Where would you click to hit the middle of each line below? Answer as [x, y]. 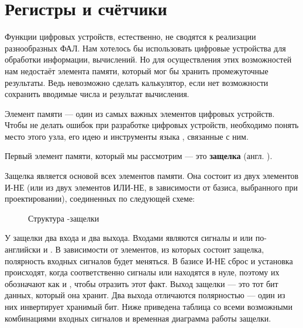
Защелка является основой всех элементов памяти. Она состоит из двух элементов [152, 176]
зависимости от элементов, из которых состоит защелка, [164, 249]
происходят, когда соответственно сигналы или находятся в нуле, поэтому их [142, 272]
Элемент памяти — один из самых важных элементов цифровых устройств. [140, 113]
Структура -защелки [64, 218]
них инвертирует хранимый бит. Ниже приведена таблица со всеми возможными [149, 306]
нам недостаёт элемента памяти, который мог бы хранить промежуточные [137, 70]
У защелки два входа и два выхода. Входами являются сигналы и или [129, 238]
